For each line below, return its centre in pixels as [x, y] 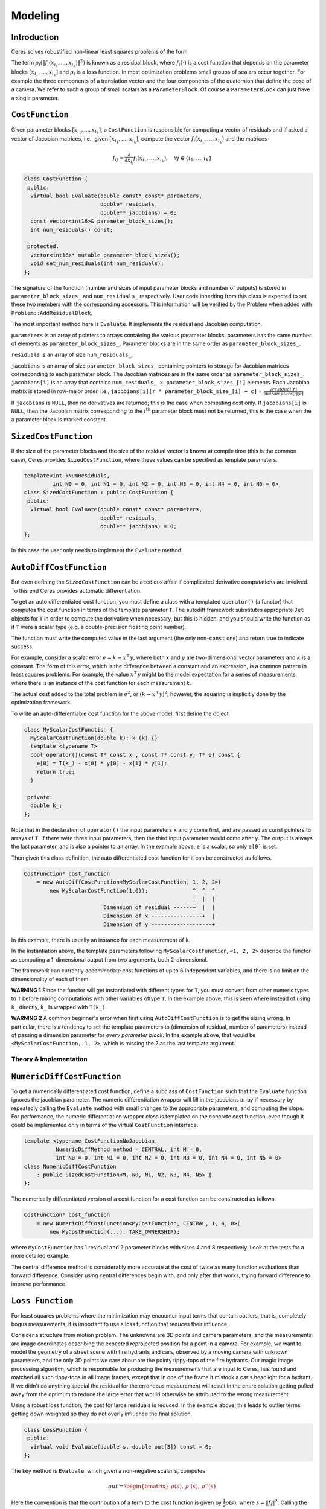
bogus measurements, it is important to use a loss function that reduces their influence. [120, 1324]
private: [40, 797]
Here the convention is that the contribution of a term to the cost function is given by [116, 1502]
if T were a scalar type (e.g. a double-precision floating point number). [99, 627]
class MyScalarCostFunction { [69, 729]
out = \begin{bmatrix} [138, 1487]
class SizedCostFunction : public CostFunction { [99, 493]
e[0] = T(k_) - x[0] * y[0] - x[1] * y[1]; [102, 763]
